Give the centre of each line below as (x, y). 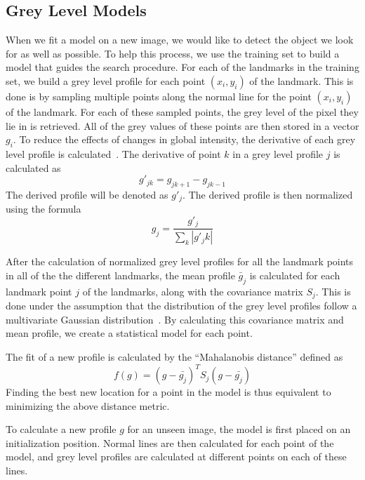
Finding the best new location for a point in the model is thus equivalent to (168, 392)
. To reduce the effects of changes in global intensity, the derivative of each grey (184, 139)
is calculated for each (295, 275)
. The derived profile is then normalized (268, 194)
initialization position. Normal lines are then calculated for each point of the (170, 442)
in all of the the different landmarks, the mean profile (120, 275)
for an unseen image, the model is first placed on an (239, 429)
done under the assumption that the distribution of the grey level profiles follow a (181, 306)
